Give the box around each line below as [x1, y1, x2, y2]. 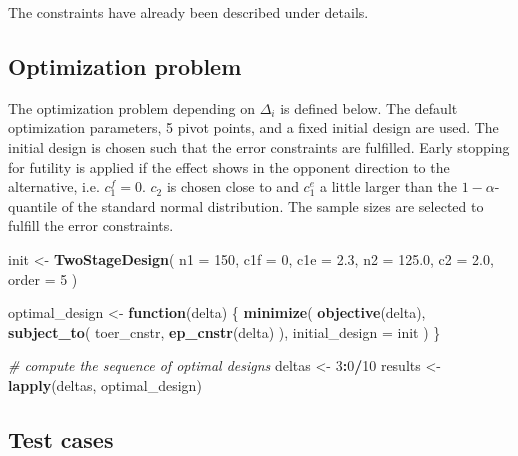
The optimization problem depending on [8, 97, 256, 118]
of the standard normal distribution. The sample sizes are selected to [61, 195, 484, 216]
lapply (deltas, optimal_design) [8, 374, 202, 395]
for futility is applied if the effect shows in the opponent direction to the [8, 156, 450, 177]
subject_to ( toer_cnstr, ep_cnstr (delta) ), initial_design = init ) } [8, 321, 441, 342]
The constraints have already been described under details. [8, 2, 369, 22]
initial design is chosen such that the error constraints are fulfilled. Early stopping [8, 136, 510, 157]
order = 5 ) [8, 268, 78, 289]
